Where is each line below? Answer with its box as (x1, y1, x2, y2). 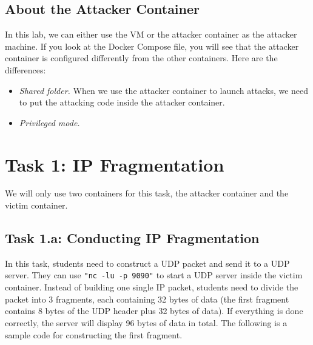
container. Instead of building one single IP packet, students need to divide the (5, 281, 298, 293)
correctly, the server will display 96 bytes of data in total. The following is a (5, 316, 288, 329)
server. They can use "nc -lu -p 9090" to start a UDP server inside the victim (5, 269, 303, 281)
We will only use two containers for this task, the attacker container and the (5, 187, 289, 199)
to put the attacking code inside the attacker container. (19, 96, 225, 109)
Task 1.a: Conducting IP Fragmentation (5, 229, 260, 247)
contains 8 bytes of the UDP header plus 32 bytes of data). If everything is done (5, 304, 303, 317)
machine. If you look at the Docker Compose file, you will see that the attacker (5, 39, 299, 52)
